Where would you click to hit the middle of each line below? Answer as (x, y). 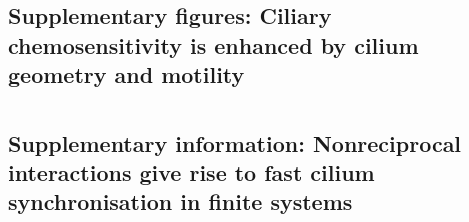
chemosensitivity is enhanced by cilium (213, 44)
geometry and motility (126, 73)
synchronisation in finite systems (180, 201)
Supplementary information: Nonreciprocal (235, 142)
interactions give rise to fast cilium (191, 171)
